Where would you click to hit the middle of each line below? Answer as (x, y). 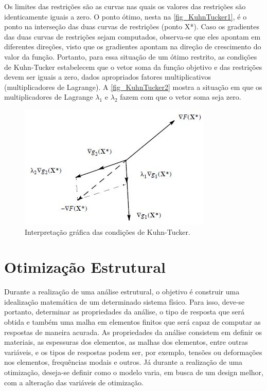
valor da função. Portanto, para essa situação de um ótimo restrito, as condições (131, 56)
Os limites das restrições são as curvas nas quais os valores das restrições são (125, 6)
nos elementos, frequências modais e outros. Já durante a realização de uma (123, 362)
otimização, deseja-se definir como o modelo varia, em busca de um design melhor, (134, 372)
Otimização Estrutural (85, 267)
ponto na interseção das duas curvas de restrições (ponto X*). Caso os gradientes (132, 26)
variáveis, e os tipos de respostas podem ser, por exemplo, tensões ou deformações (133, 352)
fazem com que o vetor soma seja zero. (181, 97)
